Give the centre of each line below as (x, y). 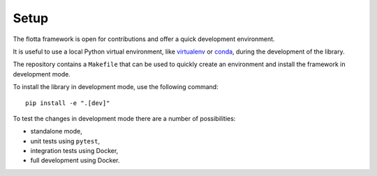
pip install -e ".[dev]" (68, 103)
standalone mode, (57, 131)
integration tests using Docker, (74, 151)
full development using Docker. (75, 161)
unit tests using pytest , (65, 141)
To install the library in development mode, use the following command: (116, 87)
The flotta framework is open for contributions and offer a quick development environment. (144, 39)
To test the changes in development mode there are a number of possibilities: (124, 118)
